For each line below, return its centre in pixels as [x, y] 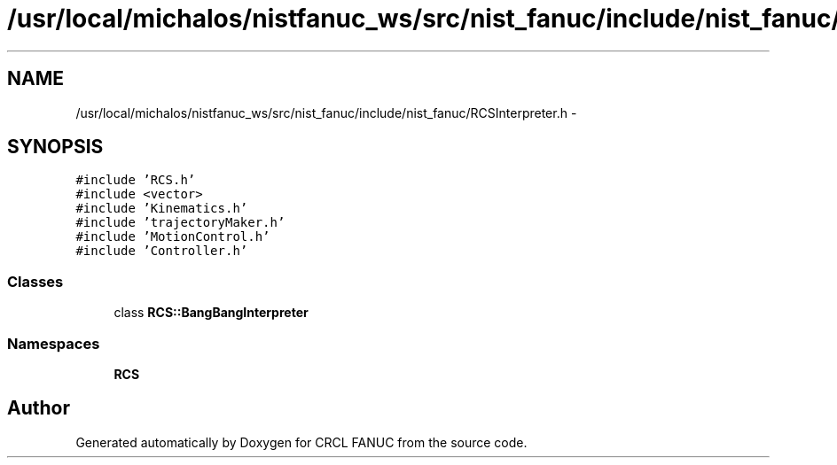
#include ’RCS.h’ [136, 180]
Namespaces [54, 343]
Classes [35, 281]
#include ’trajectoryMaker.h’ [180, 223]
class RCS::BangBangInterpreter [211, 313]
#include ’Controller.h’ [162, 251]
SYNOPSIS [55, 147]
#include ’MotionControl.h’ [173, 237]
